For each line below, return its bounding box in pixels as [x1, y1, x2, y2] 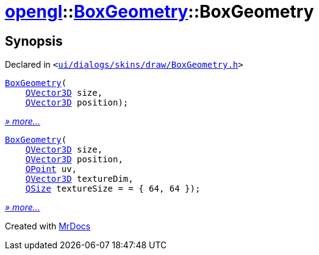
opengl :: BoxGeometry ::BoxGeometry [5, 1, 314, 22]
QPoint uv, [25, 164, 77, 174]
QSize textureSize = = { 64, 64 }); [25, 184, 201, 194]
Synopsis [5, 33, 63, 49]
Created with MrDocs [5, 221, 91, 232]
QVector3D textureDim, [25, 174, 134, 184]
